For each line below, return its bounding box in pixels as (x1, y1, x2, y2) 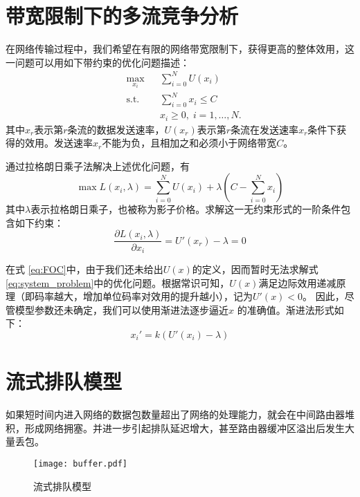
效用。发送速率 (24, 135, 93, 150)
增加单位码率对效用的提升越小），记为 (82, 289, 253, 303)
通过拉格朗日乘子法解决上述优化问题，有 (6, 158, 190, 173)
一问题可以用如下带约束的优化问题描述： (6, 55, 190, 69)
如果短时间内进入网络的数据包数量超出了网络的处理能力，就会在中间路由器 (6, 407, 345, 422)
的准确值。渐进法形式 (237, 302, 334, 317)
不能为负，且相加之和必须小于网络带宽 (102, 135, 277, 150)
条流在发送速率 (231, 122, 299, 136)
